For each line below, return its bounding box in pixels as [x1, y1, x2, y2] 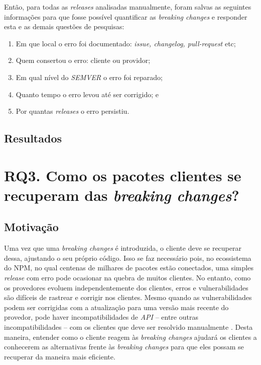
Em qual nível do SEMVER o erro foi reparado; [16, 71, 163, 82]
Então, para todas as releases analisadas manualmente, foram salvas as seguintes [4, 2, 251, 12]
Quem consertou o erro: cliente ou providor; [16, 55, 151, 65]
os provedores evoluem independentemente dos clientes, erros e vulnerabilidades [4, 282, 248, 293]
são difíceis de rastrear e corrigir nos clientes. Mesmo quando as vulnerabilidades [4, 292, 252, 303]
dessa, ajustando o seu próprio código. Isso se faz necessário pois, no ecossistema [4, 252, 251, 263]
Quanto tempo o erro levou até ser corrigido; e [16, 89, 159, 99]
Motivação [4, 219, 59, 235]
